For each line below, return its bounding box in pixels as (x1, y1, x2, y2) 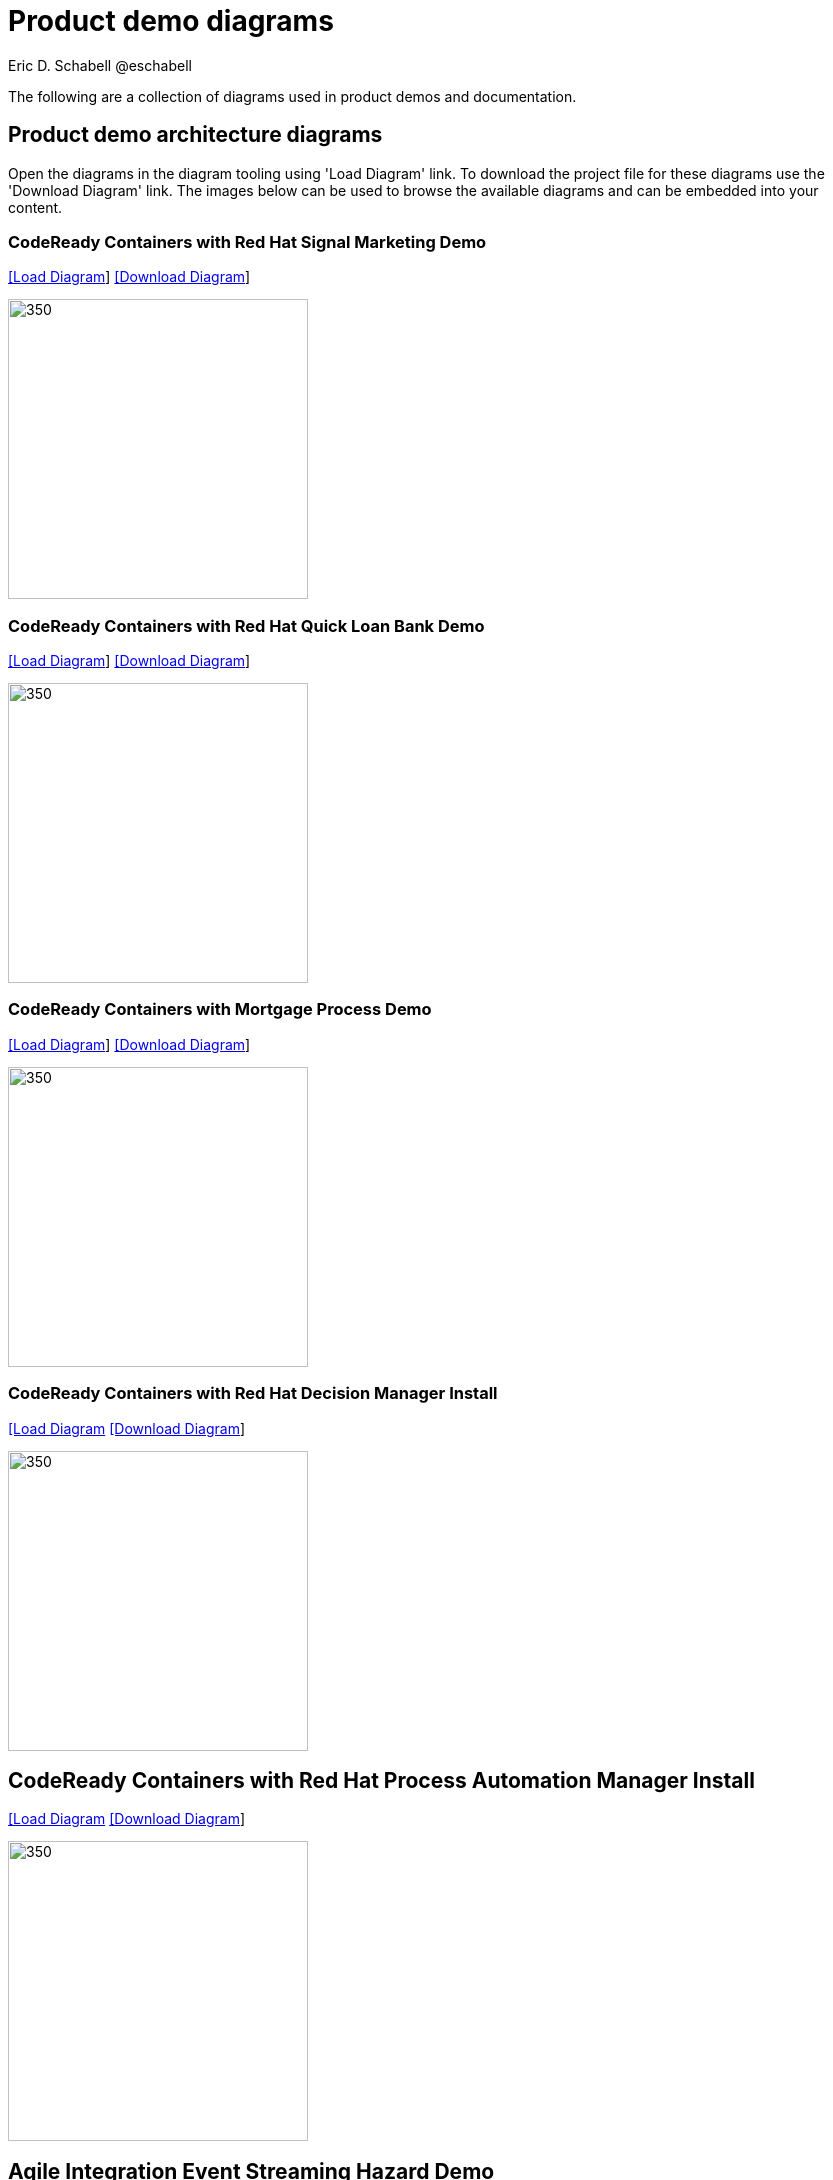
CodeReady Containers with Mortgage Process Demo (8, 999, 432, 1020)
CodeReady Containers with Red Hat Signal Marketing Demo (8, 231, 487, 252)
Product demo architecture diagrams (8, 122, 383, 148)
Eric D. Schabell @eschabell (8, 56, 192, 74)
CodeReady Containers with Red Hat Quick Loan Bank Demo (8, 615, 485, 636)
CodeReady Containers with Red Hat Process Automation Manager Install (8, 1768, 755, 1794)
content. (8, 198, 63, 216)
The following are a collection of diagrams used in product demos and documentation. (8, 87, 577, 105)
